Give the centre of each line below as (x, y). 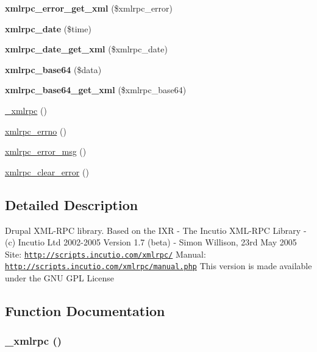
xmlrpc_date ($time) (48, 28)
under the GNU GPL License (60, 278)
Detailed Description (72, 204)
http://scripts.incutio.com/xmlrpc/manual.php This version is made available (158, 266)
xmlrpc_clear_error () (47, 171)
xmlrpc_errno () (36, 131)
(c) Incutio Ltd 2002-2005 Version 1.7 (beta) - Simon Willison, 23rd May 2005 (151, 242)
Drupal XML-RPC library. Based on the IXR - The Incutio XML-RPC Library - (156, 230)
